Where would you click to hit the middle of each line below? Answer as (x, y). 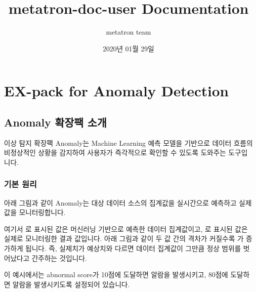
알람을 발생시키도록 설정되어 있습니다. (71, 284)
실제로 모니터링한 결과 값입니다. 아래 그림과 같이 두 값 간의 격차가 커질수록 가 (124, 238)
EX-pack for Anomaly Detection (116, 91)
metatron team (128, 32)
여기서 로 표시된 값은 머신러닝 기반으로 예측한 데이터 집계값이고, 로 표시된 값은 (126, 229)
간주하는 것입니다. (59, 258)
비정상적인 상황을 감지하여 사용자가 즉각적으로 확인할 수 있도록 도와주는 (115, 152)
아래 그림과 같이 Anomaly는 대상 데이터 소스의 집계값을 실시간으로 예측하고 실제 (128, 202)
